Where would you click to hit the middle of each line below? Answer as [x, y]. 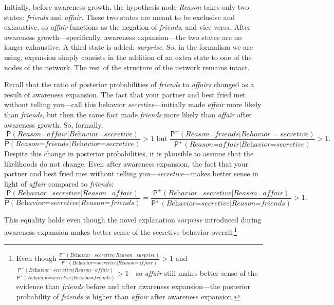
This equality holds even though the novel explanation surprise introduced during [133, 220]
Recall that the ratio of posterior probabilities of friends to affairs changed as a [129, 84]
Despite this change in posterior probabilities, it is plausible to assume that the [129, 154]
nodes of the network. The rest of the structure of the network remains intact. [127, 67]
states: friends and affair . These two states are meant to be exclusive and [119, 17]
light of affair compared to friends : [59, 183]
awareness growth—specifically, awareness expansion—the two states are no [123, 37]
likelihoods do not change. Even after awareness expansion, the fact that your [126, 163]
